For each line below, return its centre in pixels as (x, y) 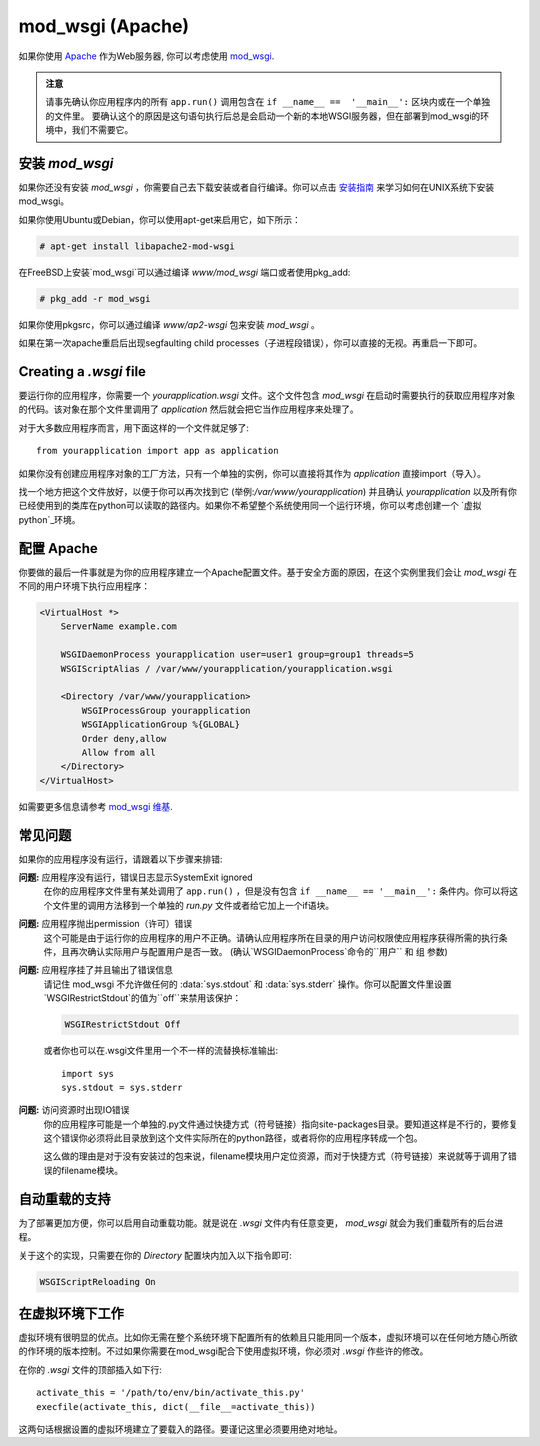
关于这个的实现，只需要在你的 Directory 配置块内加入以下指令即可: (155, 1255)
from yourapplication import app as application (157, 451)
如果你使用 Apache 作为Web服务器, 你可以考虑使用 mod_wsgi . (146, 56)
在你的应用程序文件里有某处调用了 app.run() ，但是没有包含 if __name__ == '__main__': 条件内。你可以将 (276, 891)
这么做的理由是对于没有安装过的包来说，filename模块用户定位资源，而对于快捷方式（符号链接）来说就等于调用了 (276, 1156)
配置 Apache (58, 548)
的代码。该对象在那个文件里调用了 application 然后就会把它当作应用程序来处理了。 (188, 409)
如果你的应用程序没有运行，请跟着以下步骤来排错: (121, 859)
